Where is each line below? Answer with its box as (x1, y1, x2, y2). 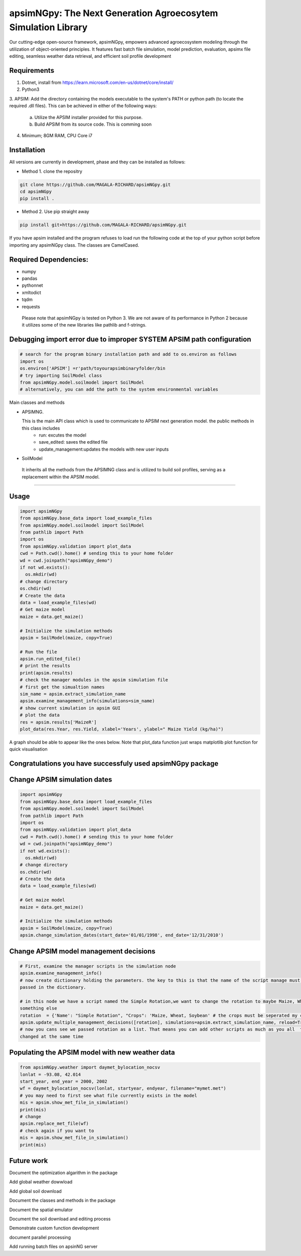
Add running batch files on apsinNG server (9, 1243, 98, 1249)
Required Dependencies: (9, 255, 89, 264)
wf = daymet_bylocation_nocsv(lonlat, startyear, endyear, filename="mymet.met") (20, 1086, 227, 1091)
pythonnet (22, 282, 43, 288)
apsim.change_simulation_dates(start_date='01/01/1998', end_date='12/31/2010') (20, 932, 224, 938)
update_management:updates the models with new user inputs (39, 446, 169, 452)
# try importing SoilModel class (20, 372, 102, 378)
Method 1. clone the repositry (22, 168, 83, 174)
